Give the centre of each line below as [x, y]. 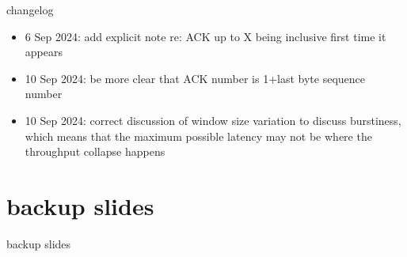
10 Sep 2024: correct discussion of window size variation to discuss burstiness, [213, 120]
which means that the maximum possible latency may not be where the [198, 136]
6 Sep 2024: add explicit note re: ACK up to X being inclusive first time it [205, 36]
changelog [30, 9]
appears [44, 52]
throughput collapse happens [95, 151]
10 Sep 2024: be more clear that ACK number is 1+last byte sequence [195, 78]
